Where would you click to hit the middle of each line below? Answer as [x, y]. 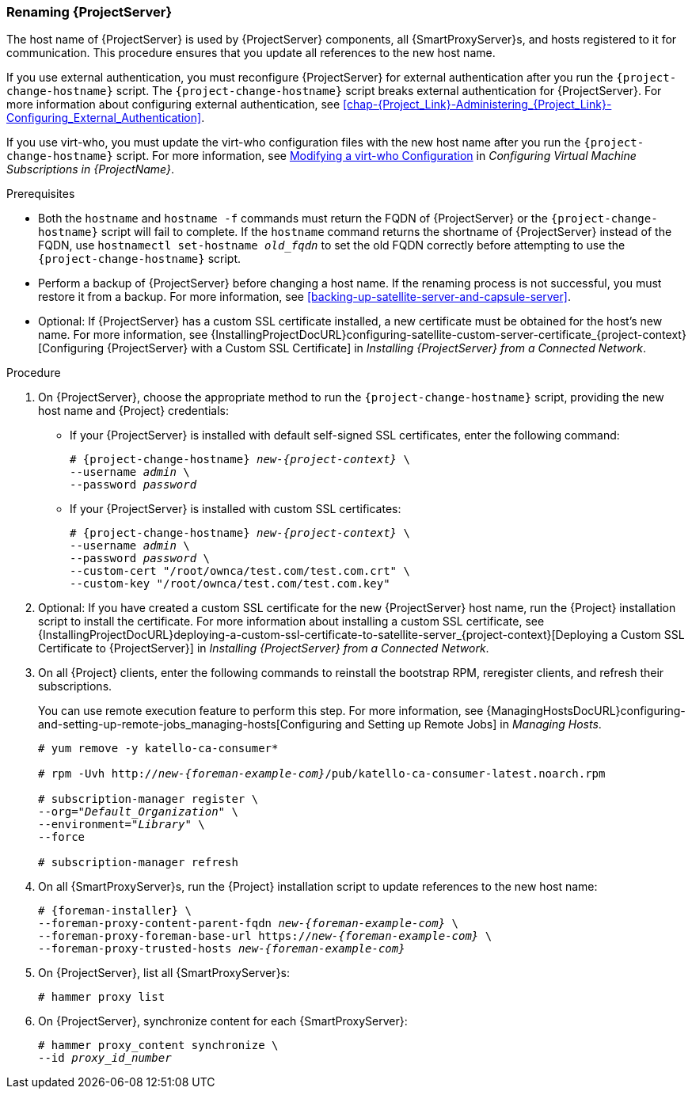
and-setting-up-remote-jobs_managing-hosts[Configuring [190, 724]
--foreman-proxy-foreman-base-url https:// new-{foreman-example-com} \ [265, 936]
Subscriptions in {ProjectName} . [90, 169]
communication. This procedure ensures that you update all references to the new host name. [251, 53]
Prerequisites [41, 194]
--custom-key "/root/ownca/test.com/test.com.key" [230, 584]
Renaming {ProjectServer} [89, 12]
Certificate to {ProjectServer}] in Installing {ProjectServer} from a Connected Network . [264, 648]
